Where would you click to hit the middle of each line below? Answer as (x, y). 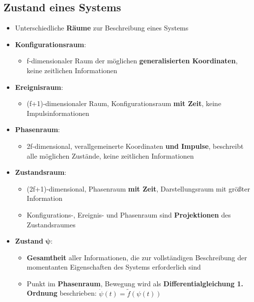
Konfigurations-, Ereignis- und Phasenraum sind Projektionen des (129, 214)
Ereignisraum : (39, 87)
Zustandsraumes (51, 224)
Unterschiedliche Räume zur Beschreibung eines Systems (102, 28)
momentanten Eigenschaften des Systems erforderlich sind (114, 267)
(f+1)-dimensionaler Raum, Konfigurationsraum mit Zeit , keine (124, 103)
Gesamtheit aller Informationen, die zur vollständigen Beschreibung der (137, 257)
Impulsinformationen (58, 113)
